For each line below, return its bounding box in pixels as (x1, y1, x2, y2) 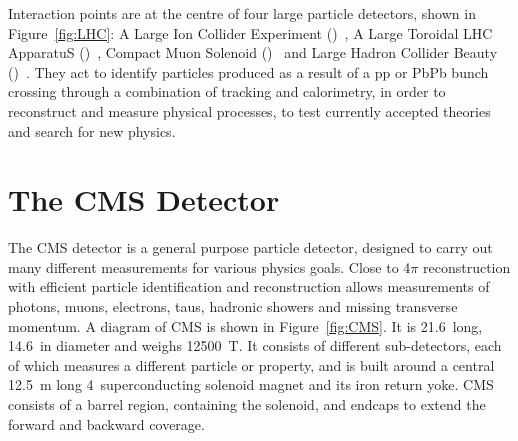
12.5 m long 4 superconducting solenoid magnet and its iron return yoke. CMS (8, 374, 494, 395)
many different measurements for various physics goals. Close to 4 (8, 256, 411, 277)
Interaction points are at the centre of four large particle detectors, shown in (8, 3, 476, 23)
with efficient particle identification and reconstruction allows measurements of (8, 276, 490, 297)
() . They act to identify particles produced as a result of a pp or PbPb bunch (8, 61, 489, 82)
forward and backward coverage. (8, 413, 205, 434)
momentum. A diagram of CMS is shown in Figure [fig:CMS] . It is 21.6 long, (8, 315, 483, 336)
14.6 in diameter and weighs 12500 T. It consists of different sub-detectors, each (8, 335, 502, 356)
